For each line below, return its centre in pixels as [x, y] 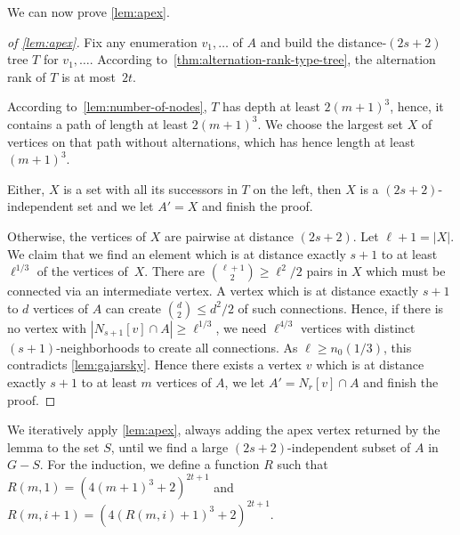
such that [303, 464]
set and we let [116, 206]
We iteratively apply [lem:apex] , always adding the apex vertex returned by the [224, 430]
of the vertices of [82, 271]
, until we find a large [169, 446]
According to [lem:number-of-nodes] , [107, 106]
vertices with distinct [358, 327]
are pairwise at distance [229, 235]
